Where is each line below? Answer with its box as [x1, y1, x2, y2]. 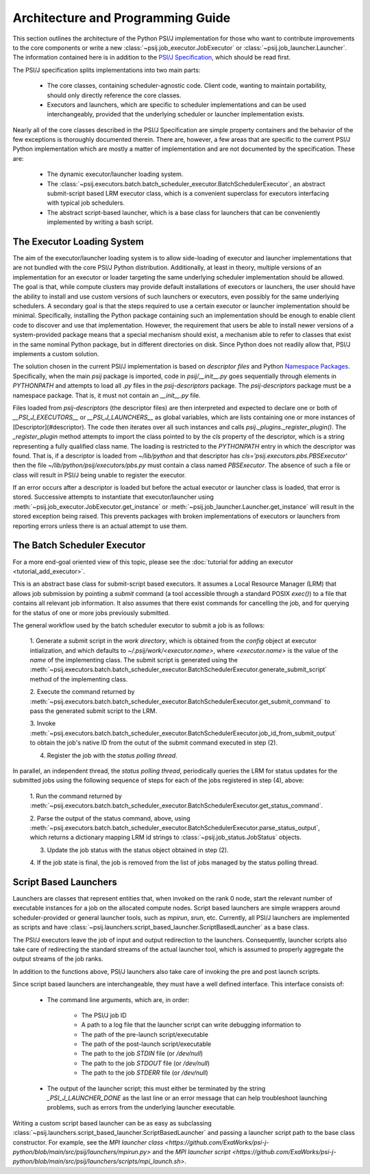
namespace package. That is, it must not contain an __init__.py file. [12, 391, 201, 399]
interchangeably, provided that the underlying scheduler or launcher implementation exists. [47, 110, 305, 118]
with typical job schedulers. [47, 199, 125, 207]
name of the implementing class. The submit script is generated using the [29, 656, 238, 664]
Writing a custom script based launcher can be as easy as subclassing [12, 1119, 212, 1127]
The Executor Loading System [12, 236, 144, 247]
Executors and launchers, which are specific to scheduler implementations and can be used [47, 100, 306, 109]
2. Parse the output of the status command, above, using [29, 814, 191, 822]
